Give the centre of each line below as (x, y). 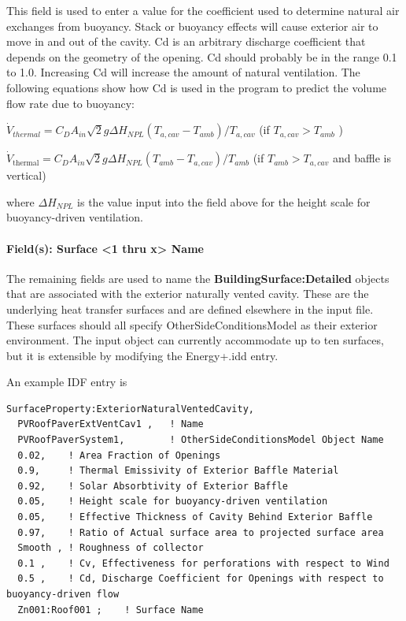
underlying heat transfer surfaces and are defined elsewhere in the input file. (190, 309)
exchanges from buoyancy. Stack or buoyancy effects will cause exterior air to (192, 26)
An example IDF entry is (67, 382)
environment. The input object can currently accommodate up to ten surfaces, (195, 340)
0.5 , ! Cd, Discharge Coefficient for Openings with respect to (201, 579)
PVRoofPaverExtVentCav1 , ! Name (111, 424)
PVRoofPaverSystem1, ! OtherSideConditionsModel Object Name (201, 440)
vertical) (26, 175)
